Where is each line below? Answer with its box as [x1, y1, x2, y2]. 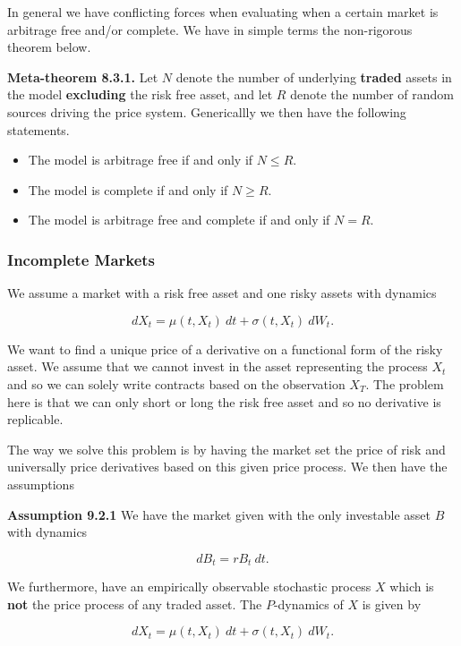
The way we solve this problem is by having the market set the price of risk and [7, 439, 446, 458]
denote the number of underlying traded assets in [175, 67, 452, 86]
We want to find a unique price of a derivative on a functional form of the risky [7, 339, 443, 358]
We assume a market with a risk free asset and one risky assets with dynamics [7, 284, 437, 302]
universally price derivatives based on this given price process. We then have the [7, 457, 448, 476]
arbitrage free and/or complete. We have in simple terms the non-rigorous [7, 20, 413, 38]
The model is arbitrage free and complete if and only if [28, 210, 330, 229]
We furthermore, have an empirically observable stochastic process [7, 577, 371, 596]
